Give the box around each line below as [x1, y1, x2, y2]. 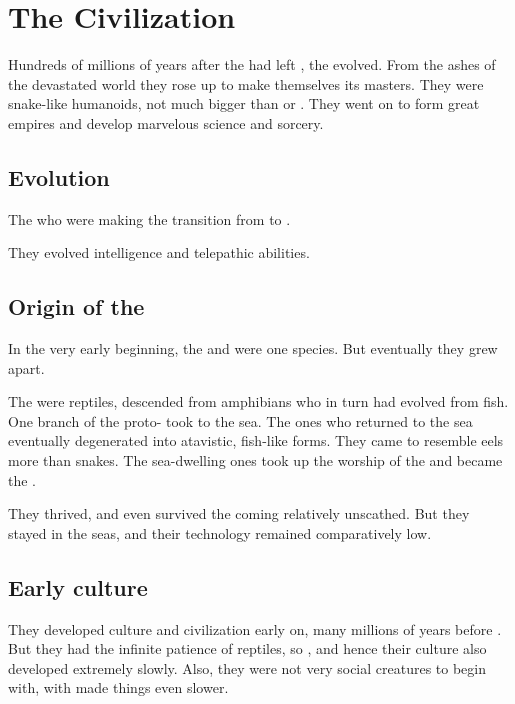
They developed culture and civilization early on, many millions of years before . [8, 618, 502, 639]
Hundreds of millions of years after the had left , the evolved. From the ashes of [8, 54, 496, 75]
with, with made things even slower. [8, 677, 229, 698]
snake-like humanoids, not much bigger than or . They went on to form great [8, 93, 480, 114]
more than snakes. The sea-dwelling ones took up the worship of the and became [8, 450, 503, 471]
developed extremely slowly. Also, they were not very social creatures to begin [8, 657, 487, 678]
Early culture [8, 571, 148, 602]
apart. [8, 357, 45, 378]
